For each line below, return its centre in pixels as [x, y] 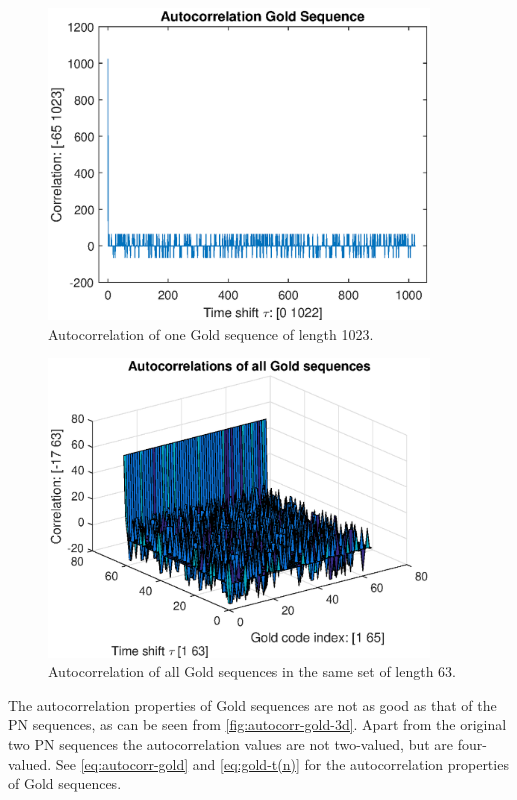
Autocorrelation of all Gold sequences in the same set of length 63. [252, 671]
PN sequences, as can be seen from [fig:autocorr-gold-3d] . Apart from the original [257, 724]
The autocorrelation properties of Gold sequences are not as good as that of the [252, 704]
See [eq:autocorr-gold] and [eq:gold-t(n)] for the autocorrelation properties [282, 763]
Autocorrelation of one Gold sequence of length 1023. [211, 333]
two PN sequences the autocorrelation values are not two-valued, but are [231, 744]
